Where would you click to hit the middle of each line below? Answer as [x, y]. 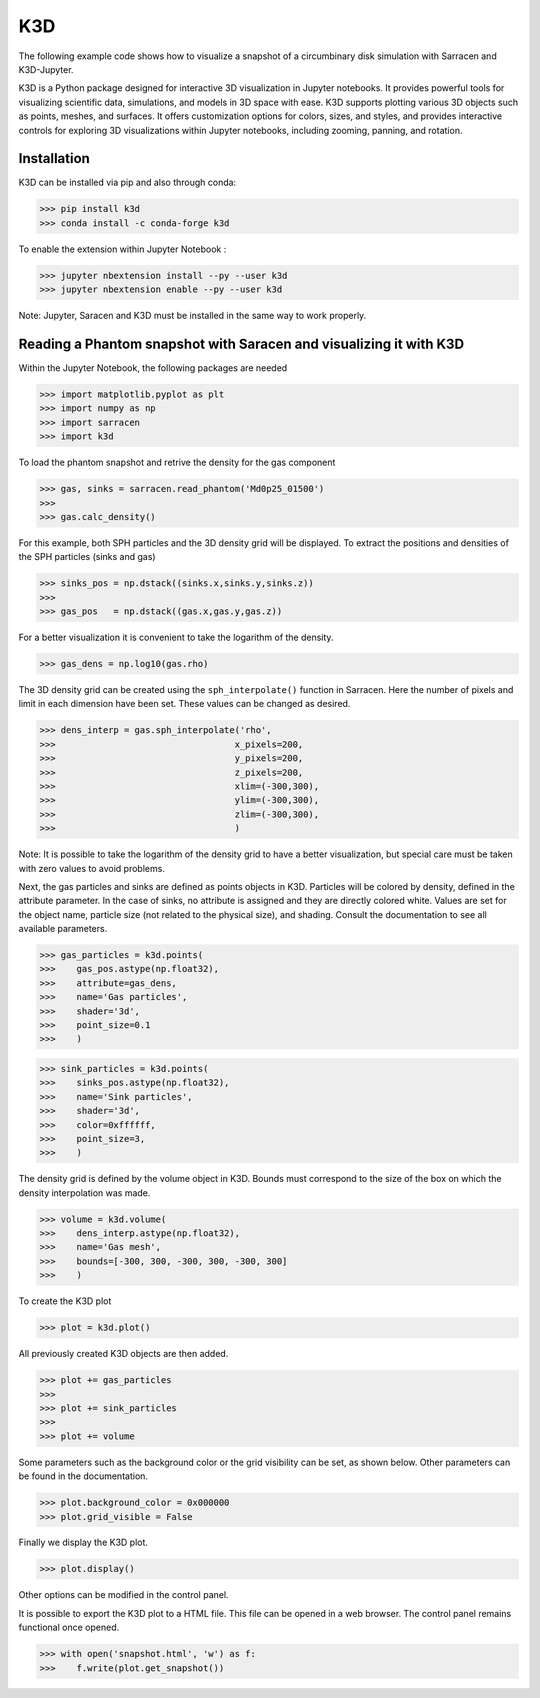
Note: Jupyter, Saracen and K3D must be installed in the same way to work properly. [192, 316]
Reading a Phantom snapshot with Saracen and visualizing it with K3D [241, 343]
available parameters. [63, 929]
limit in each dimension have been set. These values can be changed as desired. [184, 704]
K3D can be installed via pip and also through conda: [127, 182]
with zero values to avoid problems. [91, 868]
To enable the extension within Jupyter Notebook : [122, 249]
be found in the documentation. [83, 1476]
